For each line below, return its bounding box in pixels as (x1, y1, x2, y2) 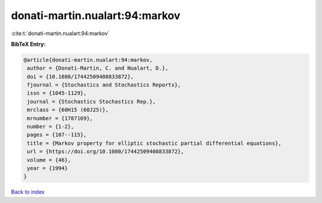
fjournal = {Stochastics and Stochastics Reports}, (27, 82, 181, 89)
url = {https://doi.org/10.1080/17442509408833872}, (27, 148, 184, 155)
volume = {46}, (27, 157, 72, 163)
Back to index (11, 188, 45, 196)
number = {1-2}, (27, 123, 75, 130)
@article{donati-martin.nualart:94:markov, (23, 57, 153, 63)
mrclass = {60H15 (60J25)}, (27, 107, 109, 113)
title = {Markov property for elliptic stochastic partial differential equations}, (27, 140, 281, 146)
